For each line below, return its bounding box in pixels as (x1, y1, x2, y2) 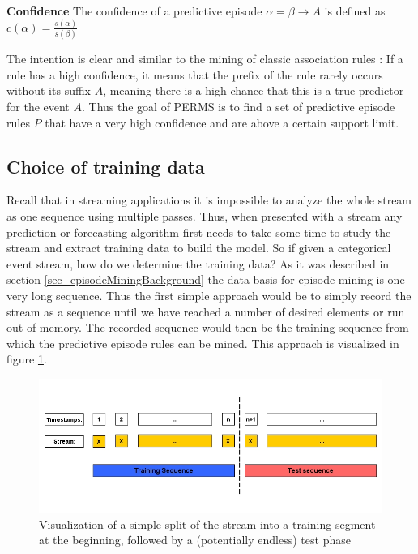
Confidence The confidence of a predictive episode (6, 2, 262, 19)
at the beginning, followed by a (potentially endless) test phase (39, 531, 351, 548)
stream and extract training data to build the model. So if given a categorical (6, 239, 391, 256)
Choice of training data (6, 153, 205, 178)
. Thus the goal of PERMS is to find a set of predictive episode (81, 98, 395, 114)
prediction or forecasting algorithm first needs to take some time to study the (6, 223, 391, 240)
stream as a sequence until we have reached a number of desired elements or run (6, 303, 405, 320)
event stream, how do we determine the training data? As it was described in (6, 255, 390, 272)
